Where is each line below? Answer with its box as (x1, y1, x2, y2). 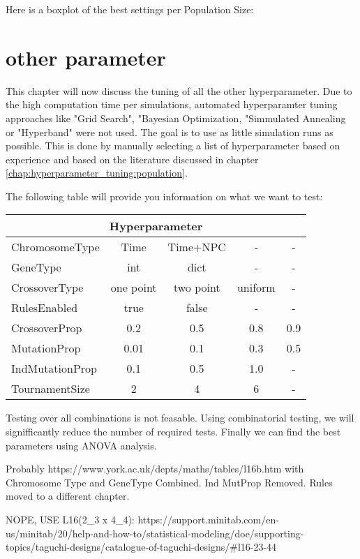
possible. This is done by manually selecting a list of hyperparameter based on (6, 138, 340, 153)
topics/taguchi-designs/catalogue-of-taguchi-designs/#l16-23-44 (6, 539, 277, 554)
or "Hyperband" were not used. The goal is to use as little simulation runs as (6, 124, 333, 139)
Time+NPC (167, 239, 226, 255)
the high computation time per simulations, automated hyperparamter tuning (6, 97, 338, 112)
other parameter (6, 43, 166, 71)
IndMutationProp (11, 360, 97, 377)
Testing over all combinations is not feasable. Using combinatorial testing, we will (6, 410, 354, 425)
